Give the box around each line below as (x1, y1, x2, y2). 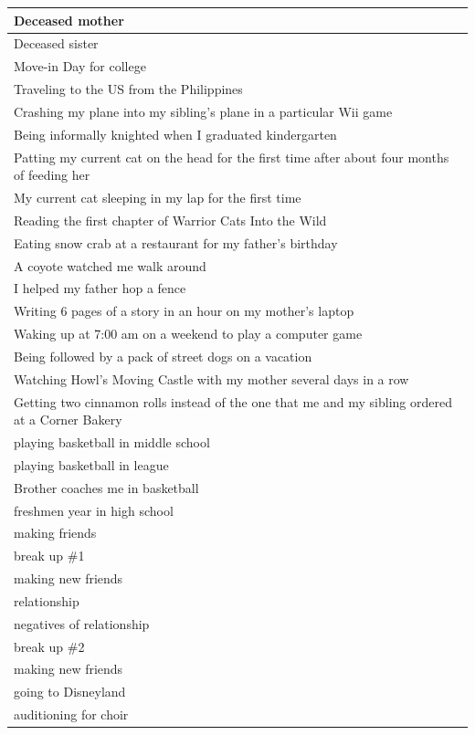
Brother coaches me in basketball (14, 478, 199, 497)
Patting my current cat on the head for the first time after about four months (14, 147, 449, 166)
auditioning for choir (14, 705, 129, 724)
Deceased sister (14, 34, 99, 53)
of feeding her (14, 165, 90, 184)
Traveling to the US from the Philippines (14, 79, 243, 99)
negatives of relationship (14, 614, 150, 633)
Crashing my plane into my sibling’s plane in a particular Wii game (14, 101, 393, 121)
